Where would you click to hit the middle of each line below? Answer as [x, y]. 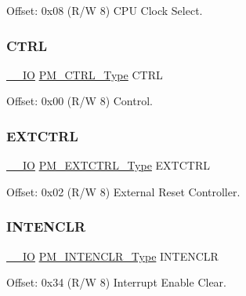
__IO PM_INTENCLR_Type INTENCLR [112, 256]
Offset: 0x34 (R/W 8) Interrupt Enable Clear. [116, 282]
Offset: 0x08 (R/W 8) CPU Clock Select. [105, 10]
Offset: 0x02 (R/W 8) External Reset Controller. [123, 191]
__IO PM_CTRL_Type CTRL [85, 74]
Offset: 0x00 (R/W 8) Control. [80, 101]
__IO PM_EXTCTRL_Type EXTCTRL [108, 165]
